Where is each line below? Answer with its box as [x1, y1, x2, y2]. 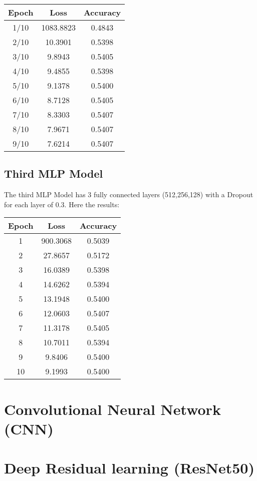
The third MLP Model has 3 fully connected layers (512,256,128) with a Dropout [4, 189, 253, 200]
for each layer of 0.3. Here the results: [4, 199, 120, 209]
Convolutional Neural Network [4, 398, 221, 419]
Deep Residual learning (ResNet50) [4, 457, 254, 478]
